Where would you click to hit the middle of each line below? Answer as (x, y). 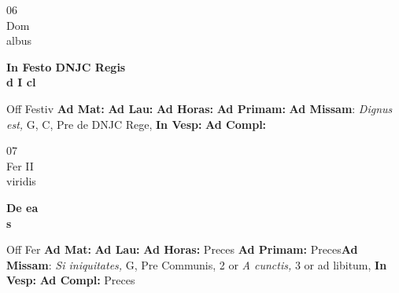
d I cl (21, 82)
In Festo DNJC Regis (66, 66)
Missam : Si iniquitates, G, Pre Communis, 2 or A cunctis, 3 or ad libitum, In (197, 264)
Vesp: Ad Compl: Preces (71, 280)
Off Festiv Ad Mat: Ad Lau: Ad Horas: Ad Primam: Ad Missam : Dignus (199, 108)
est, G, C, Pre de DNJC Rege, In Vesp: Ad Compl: (137, 124)
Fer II (20, 165)
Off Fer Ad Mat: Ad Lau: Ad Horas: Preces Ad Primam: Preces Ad (182, 249)
